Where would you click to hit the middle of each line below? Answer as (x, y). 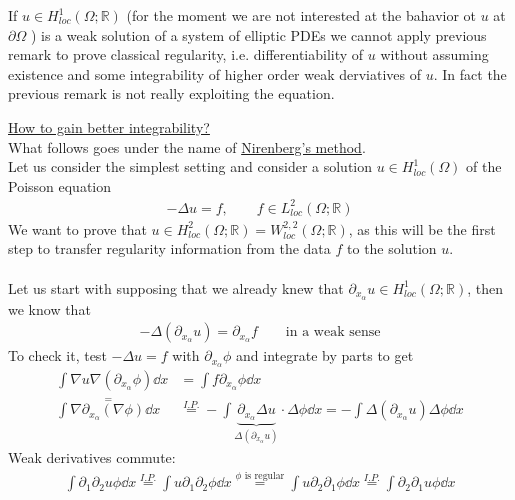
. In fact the (470, 73)
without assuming (434, 54)
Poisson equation (60, 185)
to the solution (392, 248)
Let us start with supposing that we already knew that (176, 287)
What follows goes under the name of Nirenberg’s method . (187, 146)
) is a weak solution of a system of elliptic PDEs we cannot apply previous (258, 34)
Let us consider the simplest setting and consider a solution (190, 166)
